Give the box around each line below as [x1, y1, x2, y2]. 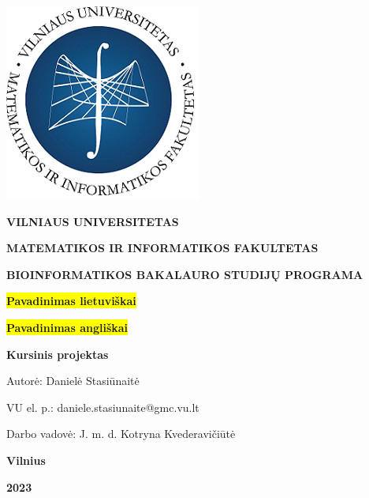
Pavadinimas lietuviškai [6, 292, 136, 309]
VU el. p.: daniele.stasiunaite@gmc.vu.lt [6, 398, 199, 415]
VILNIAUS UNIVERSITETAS [6, 213, 179, 229]
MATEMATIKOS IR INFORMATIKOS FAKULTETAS [6, 240, 319, 256]
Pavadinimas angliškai [6, 319, 129, 335]
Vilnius [6, 451, 46, 468]
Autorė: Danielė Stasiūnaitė [6, 372, 140, 389]
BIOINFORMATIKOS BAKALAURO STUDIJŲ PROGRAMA [6, 266, 363, 282]
